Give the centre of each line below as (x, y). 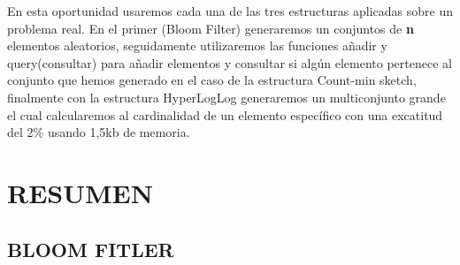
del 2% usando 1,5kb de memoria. (99, 132)
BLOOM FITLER (91, 249)
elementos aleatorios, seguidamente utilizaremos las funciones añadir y (197, 45)
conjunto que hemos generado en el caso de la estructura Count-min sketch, (212, 80)
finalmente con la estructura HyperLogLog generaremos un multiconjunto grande (226, 97)
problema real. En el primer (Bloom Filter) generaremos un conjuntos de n (211, 28)
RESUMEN (80, 192)
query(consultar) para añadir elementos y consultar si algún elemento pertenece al (230, 62)
